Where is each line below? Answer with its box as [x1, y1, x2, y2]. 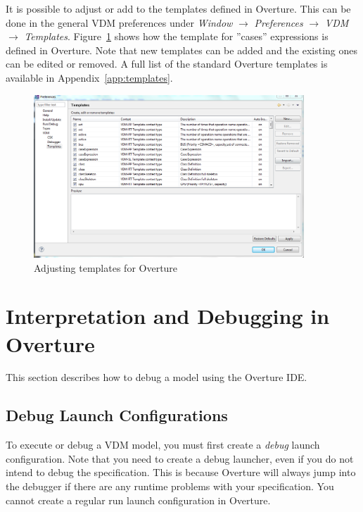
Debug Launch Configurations [6, 404, 228, 426]
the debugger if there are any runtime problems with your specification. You [6, 479, 334, 494]
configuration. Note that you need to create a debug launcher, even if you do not [6, 451, 354, 466]
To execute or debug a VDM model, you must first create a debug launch [6, 437, 320, 452]
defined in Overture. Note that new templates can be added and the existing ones [6, 42, 358, 57]
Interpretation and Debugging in [6, 301, 330, 330]
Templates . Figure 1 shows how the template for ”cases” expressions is [24, 29, 329, 44]
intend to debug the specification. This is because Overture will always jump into [6, 465, 356, 480]
